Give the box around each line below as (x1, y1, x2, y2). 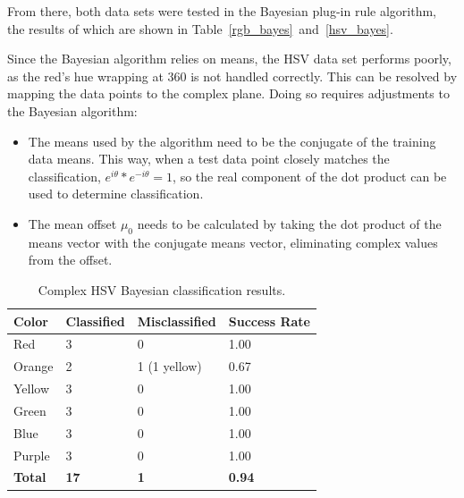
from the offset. (28, 250, 113, 269)
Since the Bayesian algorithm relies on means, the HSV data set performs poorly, (7, 49, 451, 68)
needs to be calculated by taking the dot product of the (137, 214, 442, 232)
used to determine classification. (28, 184, 204, 203)
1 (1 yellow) (137, 357, 202, 376)
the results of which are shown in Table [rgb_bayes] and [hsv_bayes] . (7, 19, 393, 38)
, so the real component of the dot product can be (173, 166, 447, 185)
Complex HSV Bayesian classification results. (38, 280, 286, 299)
